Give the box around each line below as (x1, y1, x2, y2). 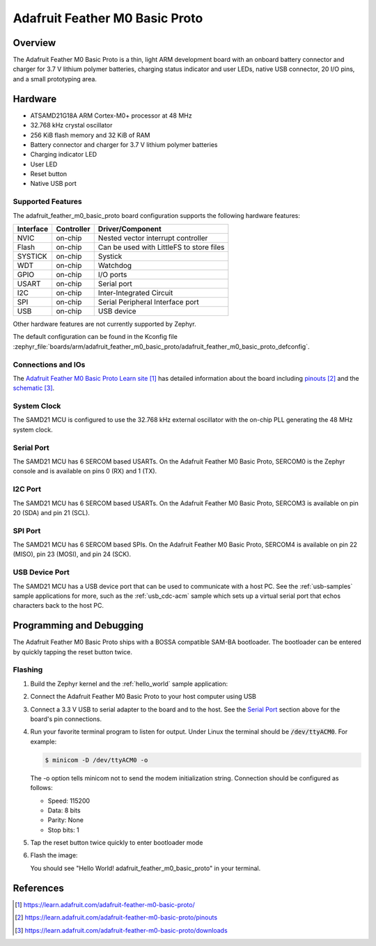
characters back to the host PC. (13, 601, 104, 610)
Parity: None (47, 816, 84, 824)
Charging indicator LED (30, 150, 97, 159)
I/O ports (97, 270, 127, 280)
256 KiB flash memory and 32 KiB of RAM (30, 131, 150, 139)
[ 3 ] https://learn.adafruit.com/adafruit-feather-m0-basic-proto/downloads (15, 926, 228, 934)
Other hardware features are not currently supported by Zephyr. (13, 320, 196, 329)
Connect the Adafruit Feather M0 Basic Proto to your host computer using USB (30, 693, 257, 701)
